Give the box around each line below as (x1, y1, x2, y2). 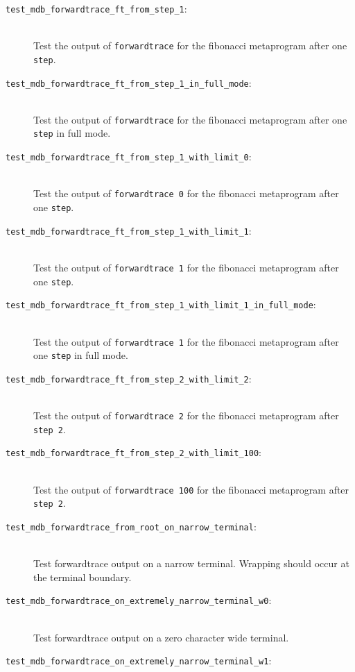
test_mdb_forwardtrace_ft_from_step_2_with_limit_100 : (6, 445, 262, 460)
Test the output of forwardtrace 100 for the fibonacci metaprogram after (33, 482, 349, 496)
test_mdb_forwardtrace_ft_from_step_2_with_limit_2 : (6, 371, 252, 385)
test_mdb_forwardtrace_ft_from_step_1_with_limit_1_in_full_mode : (6, 297, 316, 312)
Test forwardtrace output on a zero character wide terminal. (33, 630, 289, 644)
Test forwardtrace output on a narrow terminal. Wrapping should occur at (33, 556, 349, 571)
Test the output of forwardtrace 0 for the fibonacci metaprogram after (33, 186, 339, 201)
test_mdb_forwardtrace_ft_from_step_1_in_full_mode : (6, 75, 252, 90)
